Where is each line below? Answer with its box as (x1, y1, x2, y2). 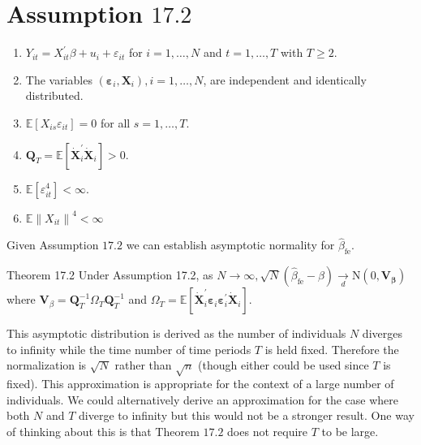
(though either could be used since (198, 356, 369, 374)
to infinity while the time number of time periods (6, 340, 251, 357)
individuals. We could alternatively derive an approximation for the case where (6, 391, 398, 408)
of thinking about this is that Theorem (6, 422, 200, 439)
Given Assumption (6, 236, 99, 253)
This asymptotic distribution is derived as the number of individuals (6, 325, 346, 342)
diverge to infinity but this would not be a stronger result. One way (79, 407, 415, 424)
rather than (114, 356, 172, 374)
